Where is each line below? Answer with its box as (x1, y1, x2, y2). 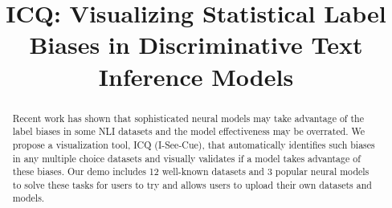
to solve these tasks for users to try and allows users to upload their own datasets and (12, 177, 372, 191)
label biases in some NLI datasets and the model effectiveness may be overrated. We (12, 124, 365, 138)
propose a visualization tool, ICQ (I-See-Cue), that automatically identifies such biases (12, 137, 375, 151)
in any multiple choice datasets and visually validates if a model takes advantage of (12, 151, 361, 165)
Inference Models (98, 59, 294, 92)
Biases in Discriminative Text (29, 28, 363, 61)
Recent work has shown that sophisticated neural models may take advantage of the (12, 111, 364, 124)
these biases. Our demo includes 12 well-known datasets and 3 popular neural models (12, 165, 370, 178)
